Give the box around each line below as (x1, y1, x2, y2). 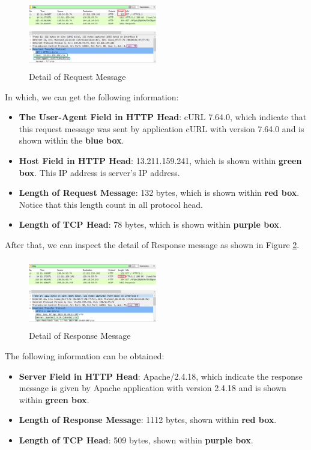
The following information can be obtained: (5, 350, 165, 362)
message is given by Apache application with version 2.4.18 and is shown (19, 382, 286, 394)
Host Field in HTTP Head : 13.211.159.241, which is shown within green (19, 154, 302, 166)
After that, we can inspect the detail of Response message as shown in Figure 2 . (5, 238, 300, 251)
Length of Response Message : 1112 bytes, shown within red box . (19, 413, 277, 426)
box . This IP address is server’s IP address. (19, 166, 180, 178)
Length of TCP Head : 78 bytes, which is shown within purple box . (19, 218, 282, 231)
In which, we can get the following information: (5, 90, 179, 103)
